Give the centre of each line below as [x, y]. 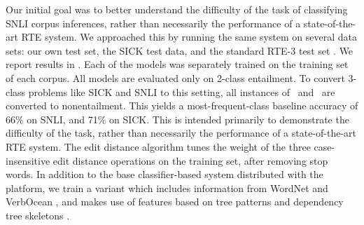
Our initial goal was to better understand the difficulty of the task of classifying [177, 9]
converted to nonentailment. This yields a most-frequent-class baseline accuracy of [182, 105]
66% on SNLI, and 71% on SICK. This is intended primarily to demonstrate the [177, 119]
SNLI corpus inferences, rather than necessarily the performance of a [153, 23]
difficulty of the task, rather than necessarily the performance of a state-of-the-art [181, 133]
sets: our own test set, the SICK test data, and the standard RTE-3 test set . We [180, 50]
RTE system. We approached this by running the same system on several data [189, 37]
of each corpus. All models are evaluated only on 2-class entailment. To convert [175, 77]
